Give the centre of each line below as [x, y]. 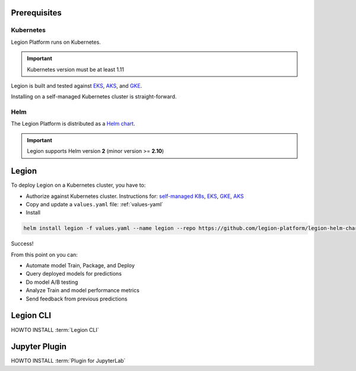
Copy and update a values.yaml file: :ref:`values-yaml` [94, 204]
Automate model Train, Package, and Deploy [80, 266]
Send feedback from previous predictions [77, 299]
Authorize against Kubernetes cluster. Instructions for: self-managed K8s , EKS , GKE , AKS [135, 196]
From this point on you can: [44, 254]
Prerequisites [36, 13]
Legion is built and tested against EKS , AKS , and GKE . [77, 85]
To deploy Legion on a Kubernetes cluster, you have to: [78, 185]
